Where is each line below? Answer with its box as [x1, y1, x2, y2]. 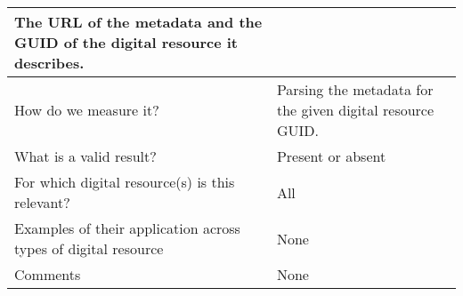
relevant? [14, 192, 70, 212]
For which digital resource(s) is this [14, 172, 235, 192]
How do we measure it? [14, 100, 159, 120]
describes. [14, 52, 85, 73]
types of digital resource [14, 238, 164, 259]
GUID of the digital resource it [14, 32, 238, 52]
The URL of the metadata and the [14, 12, 263, 32]
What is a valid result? [14, 146, 157, 166]
